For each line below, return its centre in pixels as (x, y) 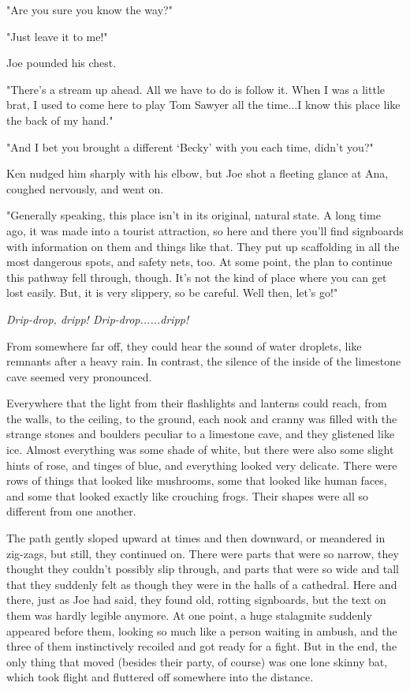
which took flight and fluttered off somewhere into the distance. (160, 677)
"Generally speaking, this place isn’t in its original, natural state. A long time (194, 215)
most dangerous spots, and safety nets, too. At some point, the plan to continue (199, 262)
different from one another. (71, 511)
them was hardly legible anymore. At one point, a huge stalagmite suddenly (189, 615)
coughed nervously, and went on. (85, 188)
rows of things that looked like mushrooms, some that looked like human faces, (197, 480)
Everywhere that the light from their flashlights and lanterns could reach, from (197, 403)
